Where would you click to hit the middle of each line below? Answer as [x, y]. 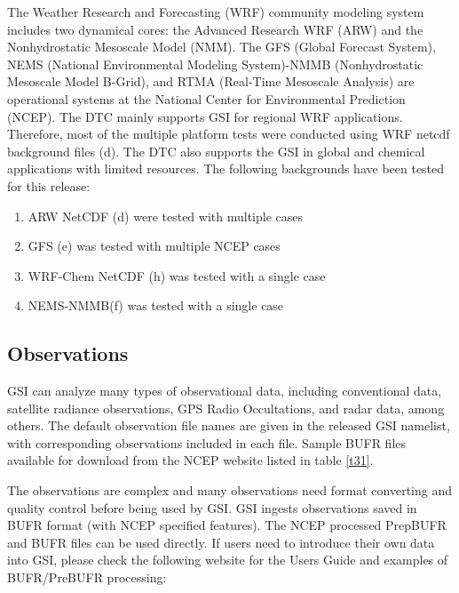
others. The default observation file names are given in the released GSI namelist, [229, 425]
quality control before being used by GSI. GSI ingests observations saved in [212, 507]
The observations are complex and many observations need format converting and [229, 490]
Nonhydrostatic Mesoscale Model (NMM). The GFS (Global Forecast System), [222, 47]
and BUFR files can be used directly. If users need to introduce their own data [221, 542]
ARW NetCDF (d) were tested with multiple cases [165, 216]
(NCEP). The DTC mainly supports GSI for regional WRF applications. [205, 116]
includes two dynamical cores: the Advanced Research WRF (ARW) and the [215, 29]
